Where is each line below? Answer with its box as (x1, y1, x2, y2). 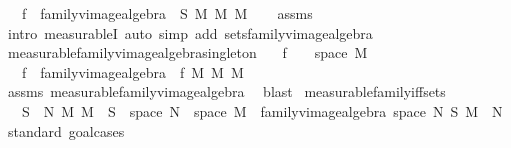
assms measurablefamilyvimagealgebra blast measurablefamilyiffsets (7, 81, 446, 102)
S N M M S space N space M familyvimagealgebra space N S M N (21, 100, 503, 121)
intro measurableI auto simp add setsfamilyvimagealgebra (7, 22, 373, 43)
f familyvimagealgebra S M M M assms (21, 3, 313, 23)
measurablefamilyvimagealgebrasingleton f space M (7, 42, 368, 63)
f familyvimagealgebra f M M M (21, 61, 244, 82)
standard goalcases (7, 120, 125, 141)
